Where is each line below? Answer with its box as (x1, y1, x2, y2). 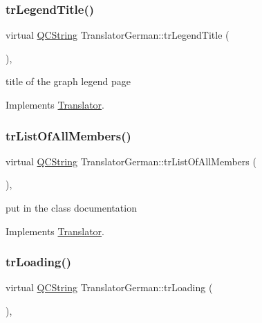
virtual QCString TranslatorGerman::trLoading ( (6, 280, 213, 295)
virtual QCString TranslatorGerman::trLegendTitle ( (6, 28, 230, 42)
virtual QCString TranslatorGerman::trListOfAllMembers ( (6, 154, 256, 168)
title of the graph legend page (6, 74, 131, 89)
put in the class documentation (6, 201, 137, 214)
